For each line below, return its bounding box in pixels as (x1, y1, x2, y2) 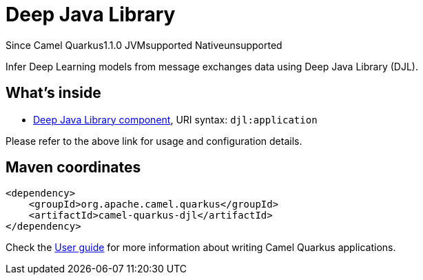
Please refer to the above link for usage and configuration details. (6, 134, 302, 147)
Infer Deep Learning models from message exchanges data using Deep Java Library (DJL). (6, 60, 418, 72)
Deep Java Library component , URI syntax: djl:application (33, 113, 318, 126)
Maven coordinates (6, 159, 141, 177)
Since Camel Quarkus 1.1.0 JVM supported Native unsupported (6, 39, 282, 51)
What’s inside (6, 84, 101, 102)
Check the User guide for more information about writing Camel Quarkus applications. (6, 241, 396, 254)
